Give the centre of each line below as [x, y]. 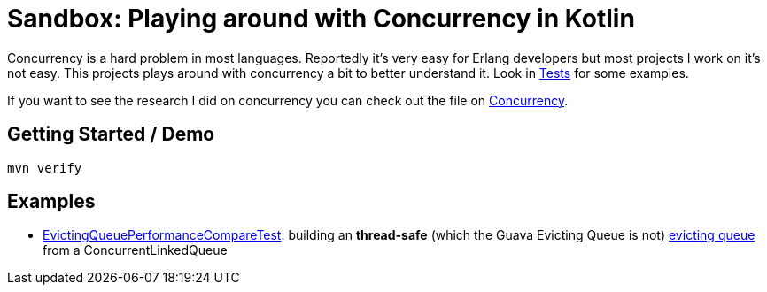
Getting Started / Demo [111, 134]
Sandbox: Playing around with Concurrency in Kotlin [321, 19]
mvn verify [45, 168]
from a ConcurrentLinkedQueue [135, 250]
